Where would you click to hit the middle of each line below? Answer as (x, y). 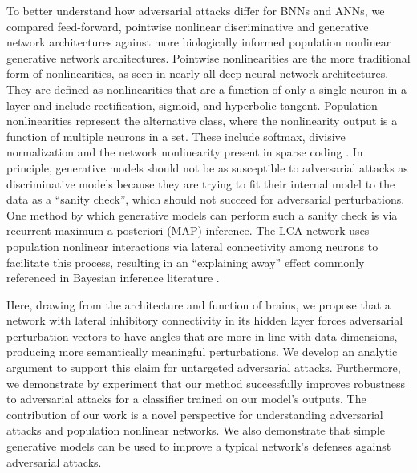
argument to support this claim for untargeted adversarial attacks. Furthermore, (204, 368)
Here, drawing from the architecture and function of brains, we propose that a (198, 304)
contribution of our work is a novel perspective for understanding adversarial (195, 414)
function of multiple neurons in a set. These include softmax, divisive (176, 136)
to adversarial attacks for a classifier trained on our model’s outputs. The (186, 399)
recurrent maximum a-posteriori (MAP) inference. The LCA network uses (188, 230)
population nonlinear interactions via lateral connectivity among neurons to (192, 246)
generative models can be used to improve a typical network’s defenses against (199, 446)
